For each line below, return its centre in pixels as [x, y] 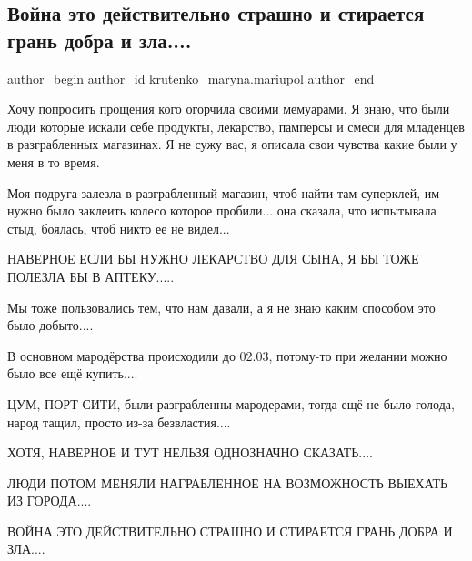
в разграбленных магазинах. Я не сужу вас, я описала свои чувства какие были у [232, 144]
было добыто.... [50, 325]
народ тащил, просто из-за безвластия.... [119, 421]
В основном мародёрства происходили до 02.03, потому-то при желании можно [227, 355]
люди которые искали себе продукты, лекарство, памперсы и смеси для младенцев [236, 126]
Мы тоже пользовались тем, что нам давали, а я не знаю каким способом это [221, 307]
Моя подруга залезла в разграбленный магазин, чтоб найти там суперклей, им [224, 192]
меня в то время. [54, 161]
